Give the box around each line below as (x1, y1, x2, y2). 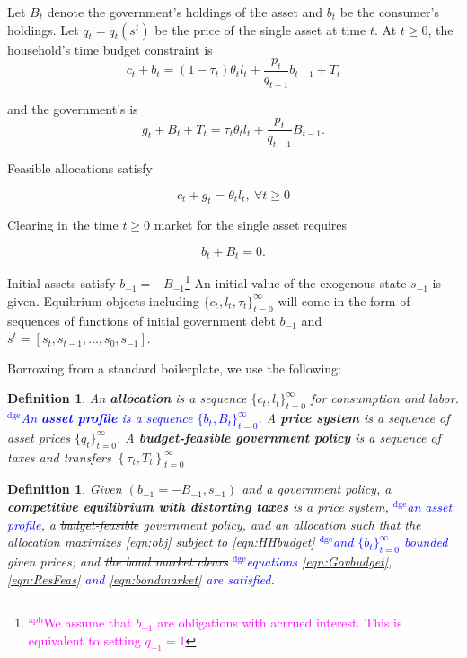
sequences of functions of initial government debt (7, 311, 276, 329)
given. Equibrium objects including (7, 291, 199, 310)
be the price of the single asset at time (154, 20, 366, 39)
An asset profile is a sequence (21, 408, 193, 427)
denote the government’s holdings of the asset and (47, 3, 323, 21)
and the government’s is (7, 99, 138, 118)
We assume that (43, 613, 132, 632)
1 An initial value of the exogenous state (185, 271, 407, 293)
